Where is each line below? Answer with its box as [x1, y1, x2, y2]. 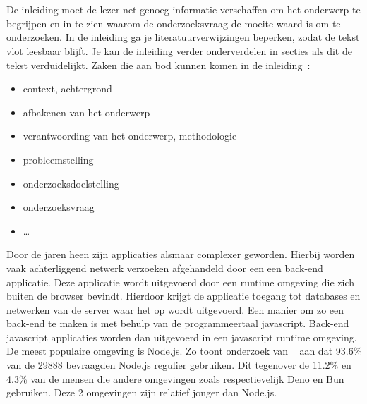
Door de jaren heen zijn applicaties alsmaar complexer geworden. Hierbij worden [6, 247, 355, 262]
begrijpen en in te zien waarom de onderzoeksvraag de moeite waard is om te [6, 16, 341, 30]
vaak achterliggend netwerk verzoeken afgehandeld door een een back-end [6, 260, 323, 275]
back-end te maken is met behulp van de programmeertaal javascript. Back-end [6, 316, 349, 331]
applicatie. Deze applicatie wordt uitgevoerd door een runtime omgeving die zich [6, 274, 355, 289]
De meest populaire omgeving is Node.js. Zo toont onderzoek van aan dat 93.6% [6, 343, 362, 358]
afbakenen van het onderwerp [23, 104, 150, 119]
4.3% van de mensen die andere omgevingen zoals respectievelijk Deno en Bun [6, 371, 344, 386]
